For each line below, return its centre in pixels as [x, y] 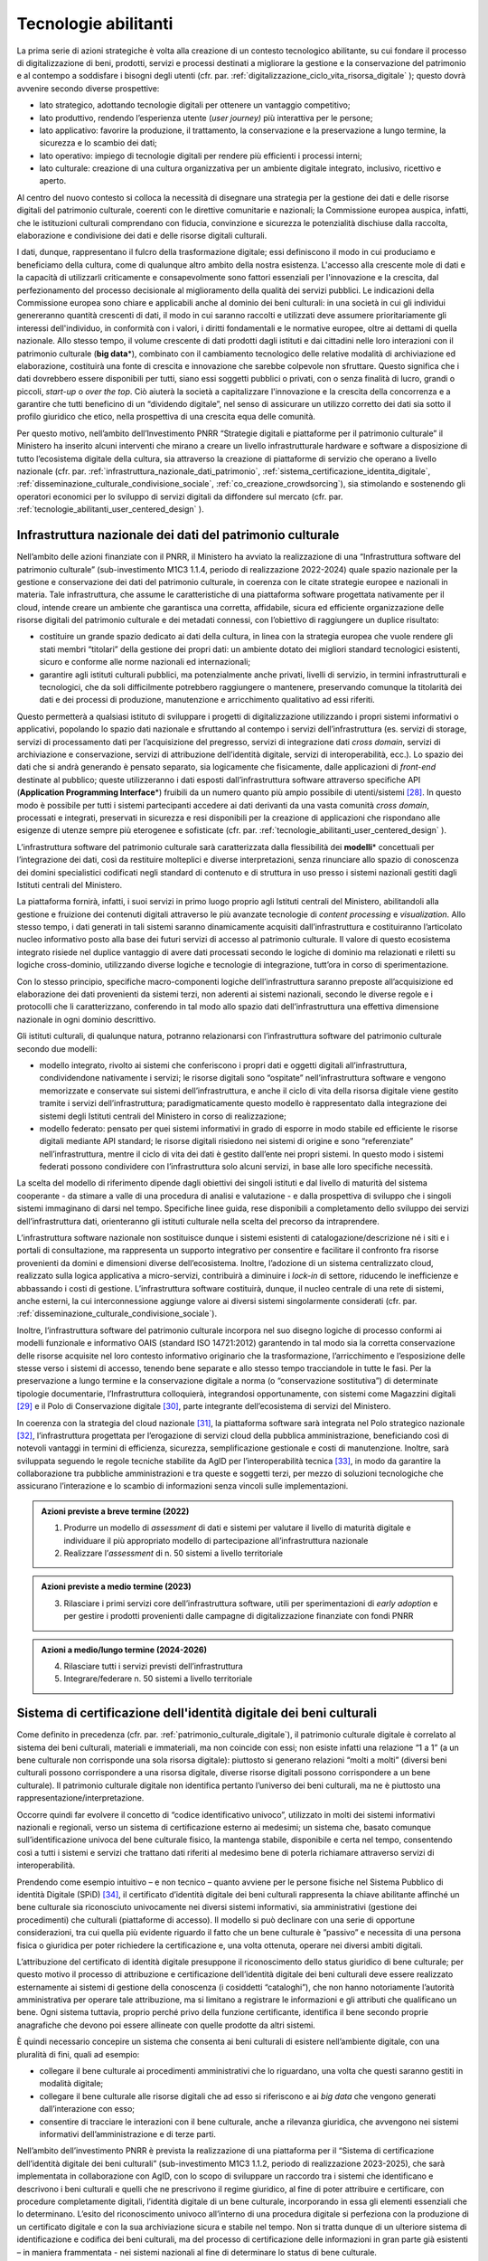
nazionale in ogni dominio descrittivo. [86, 1019]
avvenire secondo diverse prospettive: [88, 88]
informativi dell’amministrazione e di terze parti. [127, 2134]
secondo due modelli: [57, 1048]
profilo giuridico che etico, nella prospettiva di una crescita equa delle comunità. [166, 417]
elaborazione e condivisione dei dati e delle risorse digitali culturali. [142, 236]
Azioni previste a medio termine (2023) [116, 1586]
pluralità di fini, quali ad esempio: [78, 2054]
